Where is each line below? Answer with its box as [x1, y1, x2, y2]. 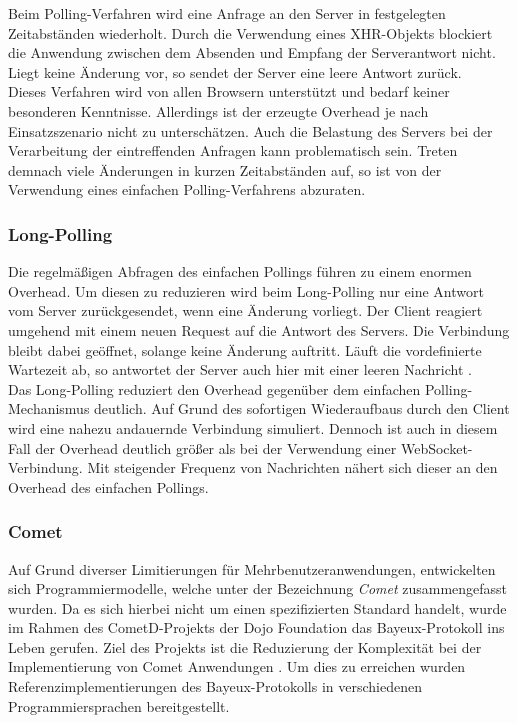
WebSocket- [400, 437, 473, 458]
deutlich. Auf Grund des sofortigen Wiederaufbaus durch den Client [94, 398, 510, 419]
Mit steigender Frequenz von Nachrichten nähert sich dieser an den [87, 457, 498, 478]
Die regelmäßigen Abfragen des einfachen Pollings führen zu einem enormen [8, 261, 472, 282]
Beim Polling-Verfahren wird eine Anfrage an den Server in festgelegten [8, 3, 446, 23]
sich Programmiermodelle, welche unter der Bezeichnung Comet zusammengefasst [8, 578, 508, 599]
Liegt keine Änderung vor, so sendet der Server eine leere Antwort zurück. [8, 61, 462, 82]
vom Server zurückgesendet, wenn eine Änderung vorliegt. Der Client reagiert [8, 300, 483, 321]
